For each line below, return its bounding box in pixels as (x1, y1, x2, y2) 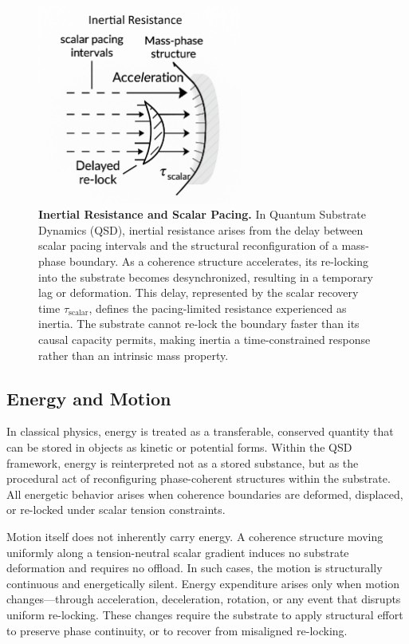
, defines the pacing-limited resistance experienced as (88, 299, 347, 316)
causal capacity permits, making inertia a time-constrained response (38, 331, 371, 347)
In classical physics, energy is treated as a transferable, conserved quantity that (6, 423, 394, 440)
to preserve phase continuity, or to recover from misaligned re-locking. (6, 622, 348, 638)
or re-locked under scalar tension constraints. (6, 501, 226, 518)
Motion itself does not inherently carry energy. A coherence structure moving (6, 527, 383, 544)
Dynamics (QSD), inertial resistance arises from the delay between (38, 221, 364, 238)
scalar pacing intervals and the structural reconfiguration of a (38, 237, 338, 254)
